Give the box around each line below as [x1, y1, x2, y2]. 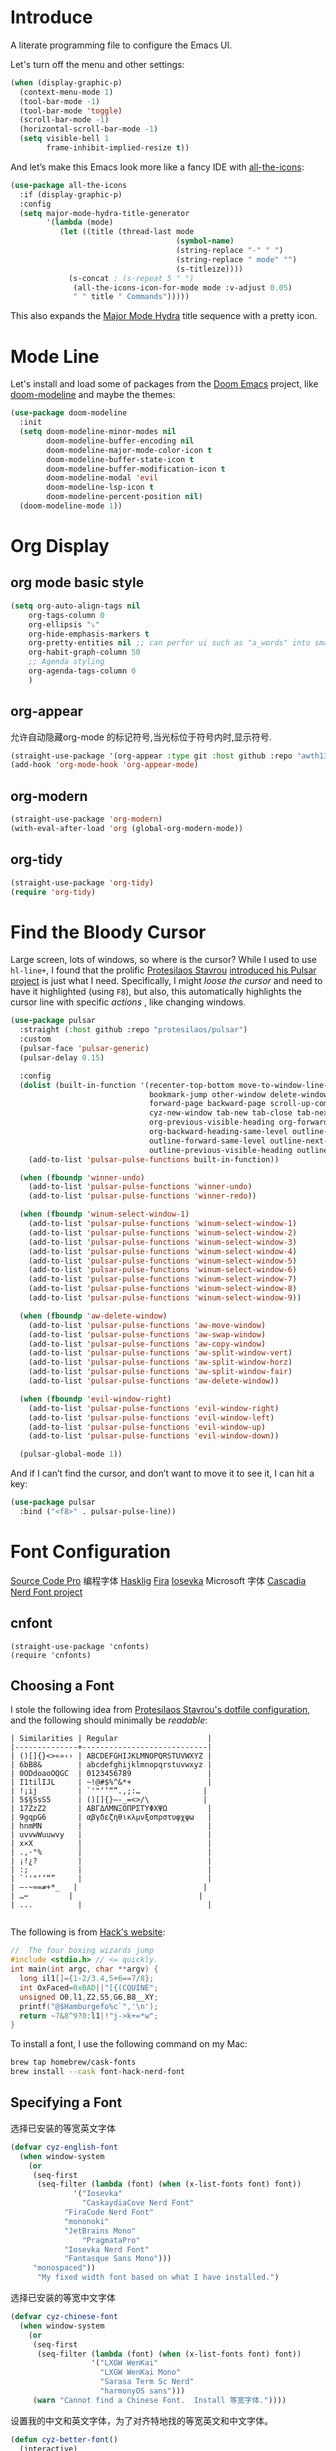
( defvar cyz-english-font [10, 2142, 118, 2152]
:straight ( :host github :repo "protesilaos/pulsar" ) [19, 1025, 248, 1035]
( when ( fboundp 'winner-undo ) [19, 1172, 145, 1183]
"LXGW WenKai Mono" [99, 2367, 182, 2378]
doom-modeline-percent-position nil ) [46, 492, 203, 502]
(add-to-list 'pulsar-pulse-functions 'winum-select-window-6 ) [28, 1265, 298, 1275]
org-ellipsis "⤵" [28, 619, 100, 630]
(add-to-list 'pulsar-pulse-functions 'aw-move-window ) [28, 1320, 267, 1330]
